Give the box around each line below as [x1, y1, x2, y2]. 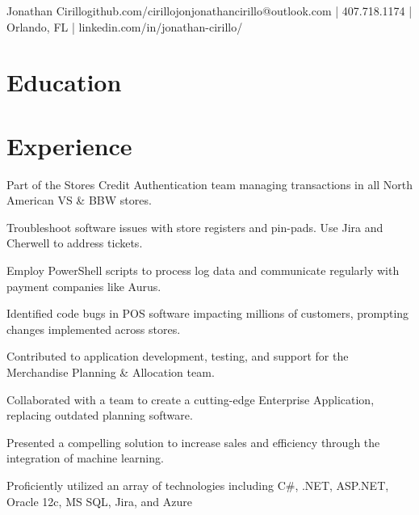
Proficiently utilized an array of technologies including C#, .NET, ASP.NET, [6, 477, 389, 493]
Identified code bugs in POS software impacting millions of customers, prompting [6, 305, 409, 322]
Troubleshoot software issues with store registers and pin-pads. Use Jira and [6, 218, 383, 235]
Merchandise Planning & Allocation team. [6, 364, 215, 381]
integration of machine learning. [6, 450, 164, 466]
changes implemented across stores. [6, 320, 181, 337]
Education [6, 65, 122, 99]
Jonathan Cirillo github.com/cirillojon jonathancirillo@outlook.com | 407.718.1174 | [6, 2, 413, 19]
